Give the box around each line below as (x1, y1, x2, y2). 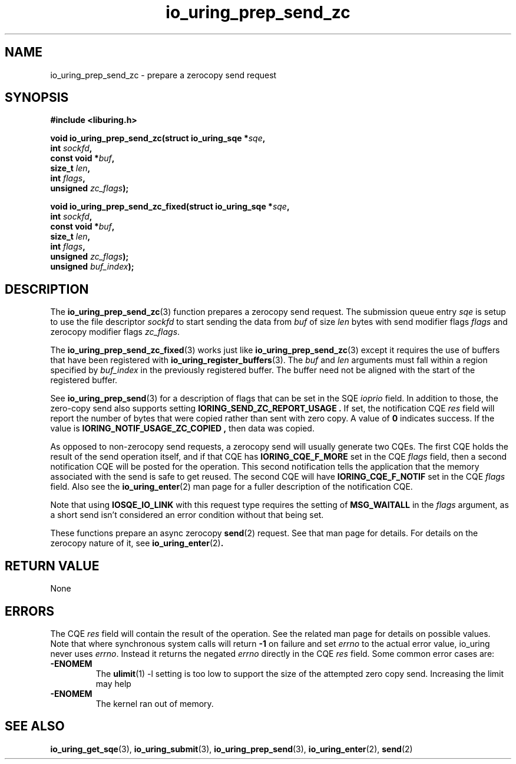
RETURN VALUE (5, 558, 100, 573)
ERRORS (5, 603, 55, 619)
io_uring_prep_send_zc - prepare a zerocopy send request (50, 69, 277, 80)
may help (95, 678, 131, 689)
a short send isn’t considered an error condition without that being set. (50, 510, 324, 520)
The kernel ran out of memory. (95, 698, 214, 709)
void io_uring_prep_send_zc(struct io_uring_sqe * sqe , (50, 133, 266, 144)
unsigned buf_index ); (50, 261, 134, 272)
